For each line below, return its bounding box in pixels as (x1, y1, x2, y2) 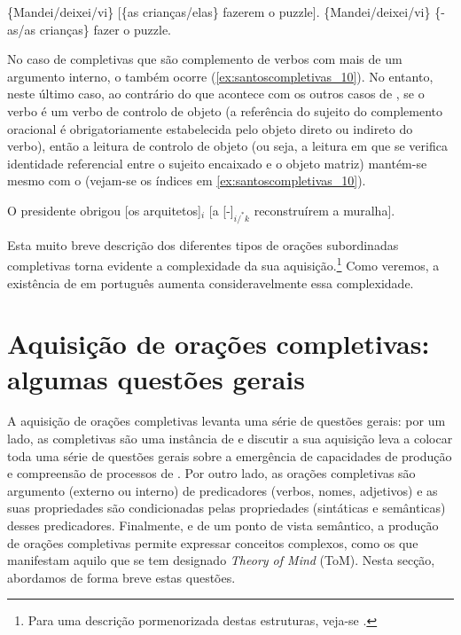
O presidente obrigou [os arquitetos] (7, 200, 201, 219)
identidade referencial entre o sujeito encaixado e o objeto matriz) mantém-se (7, 153, 427, 172)
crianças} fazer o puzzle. (39, 20, 171, 38)
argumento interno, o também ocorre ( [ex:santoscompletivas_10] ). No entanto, (7, 67, 434, 85)
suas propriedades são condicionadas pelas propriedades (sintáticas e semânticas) (7, 498, 446, 517)
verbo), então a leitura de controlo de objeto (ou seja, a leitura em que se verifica (7, 137, 448, 155)
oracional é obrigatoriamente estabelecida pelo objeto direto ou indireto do (7, 119, 413, 137)
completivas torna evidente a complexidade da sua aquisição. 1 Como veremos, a (7, 254, 440, 274)
